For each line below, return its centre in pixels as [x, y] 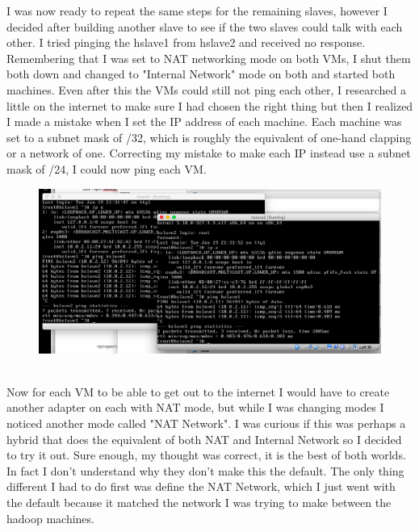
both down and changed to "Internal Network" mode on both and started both [201, 74]
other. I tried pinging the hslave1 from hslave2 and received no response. [186, 42]
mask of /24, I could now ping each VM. [107, 168]
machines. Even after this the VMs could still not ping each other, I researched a [206, 89]
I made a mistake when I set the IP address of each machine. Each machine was [204, 121]
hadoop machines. [50, 518]
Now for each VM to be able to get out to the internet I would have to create [198, 391]
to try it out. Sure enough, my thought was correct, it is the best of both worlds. [206, 455]
